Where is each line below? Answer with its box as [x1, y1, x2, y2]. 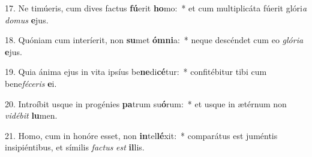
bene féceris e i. [5, 77, 57, 89]
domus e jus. [5, 13, 49, 26]
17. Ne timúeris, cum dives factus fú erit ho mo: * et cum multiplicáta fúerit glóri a [5, 2, 307, 14]
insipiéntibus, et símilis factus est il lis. [5, 141, 145, 153]
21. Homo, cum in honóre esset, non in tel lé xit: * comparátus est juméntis [5, 129, 278, 141]
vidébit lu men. [5, 109, 58, 122]
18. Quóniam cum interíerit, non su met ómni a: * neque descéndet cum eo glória [5, 34, 304, 46]
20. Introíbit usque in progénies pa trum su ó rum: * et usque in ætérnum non [5, 97, 287, 110]
